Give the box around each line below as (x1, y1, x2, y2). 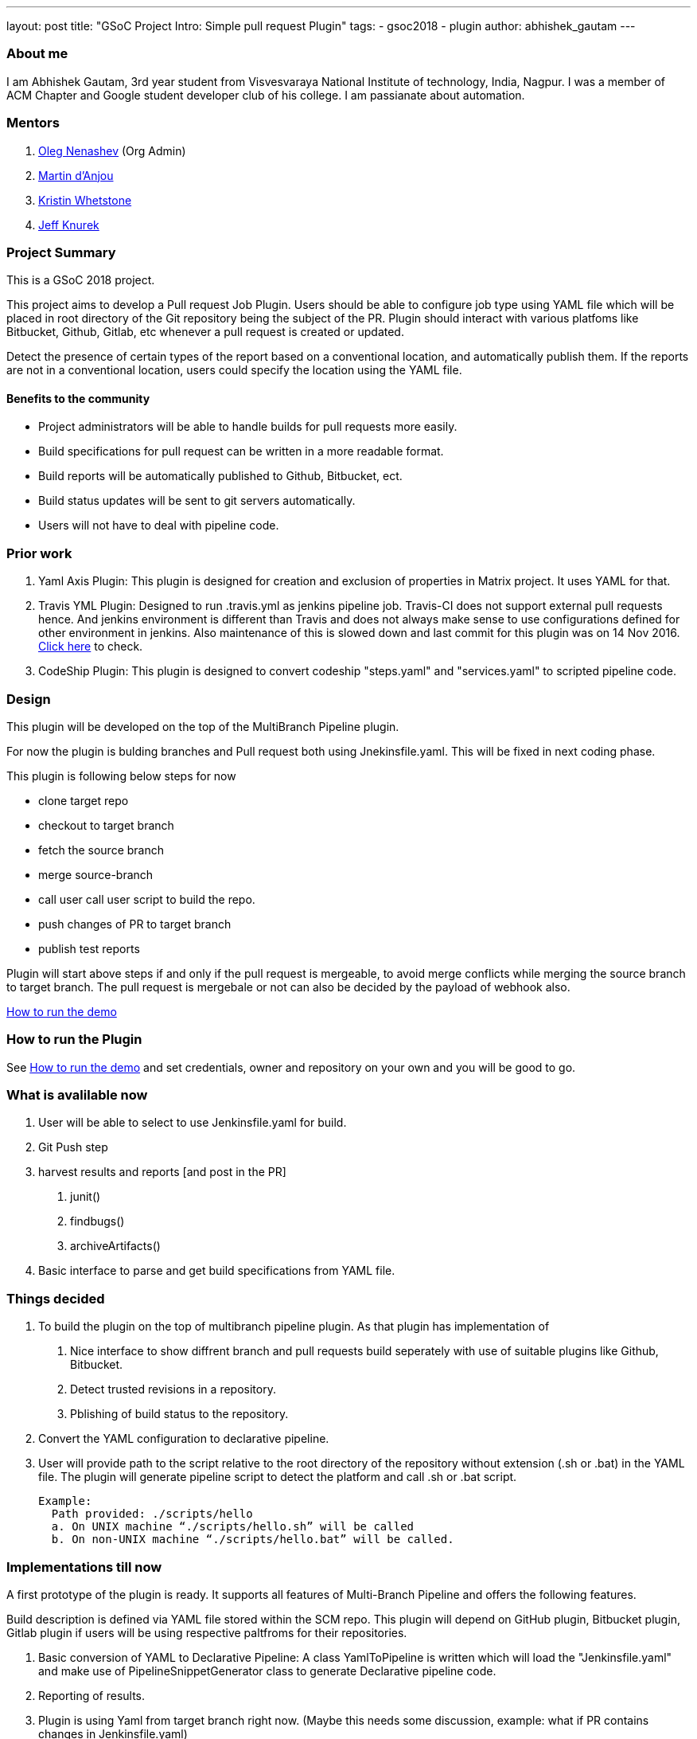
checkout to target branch (38, 818, 174, 832)
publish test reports (38, 941, 140, 955)
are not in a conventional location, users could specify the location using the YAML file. (6, 363, 462, 377)
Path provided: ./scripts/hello (51, 1507, 253, 1521)
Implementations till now (6, 1558, 162, 1575)
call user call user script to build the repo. (38, 892, 255, 906)
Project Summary (6, 244, 116, 260)
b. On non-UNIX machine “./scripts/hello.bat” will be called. (51, 1533, 454, 1546)
